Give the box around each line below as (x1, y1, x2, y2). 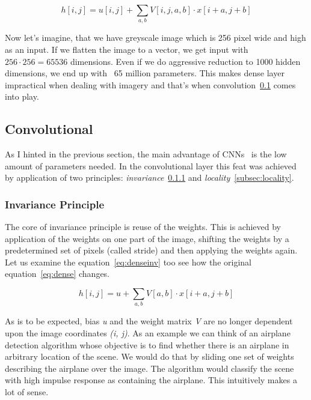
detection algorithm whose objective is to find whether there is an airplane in (5, 338, 289, 351)
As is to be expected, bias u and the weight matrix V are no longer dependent (5, 315, 293, 327)
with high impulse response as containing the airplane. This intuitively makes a (5, 374, 297, 386)
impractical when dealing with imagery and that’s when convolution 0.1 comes (5, 78, 296, 91)
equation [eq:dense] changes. (5, 267, 110, 280)
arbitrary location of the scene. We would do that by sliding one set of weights (5, 350, 294, 363)
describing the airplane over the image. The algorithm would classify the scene (5, 362, 294, 374)
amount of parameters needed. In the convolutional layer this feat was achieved (5, 159, 297, 172)
